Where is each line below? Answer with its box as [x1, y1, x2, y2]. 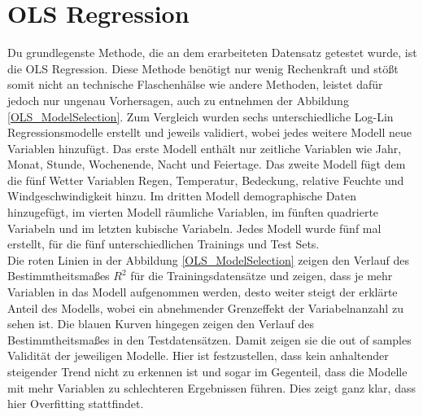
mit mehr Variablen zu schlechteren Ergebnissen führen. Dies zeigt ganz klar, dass [7, 379, 416, 396]
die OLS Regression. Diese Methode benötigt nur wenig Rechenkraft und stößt [7, 59, 399, 77]
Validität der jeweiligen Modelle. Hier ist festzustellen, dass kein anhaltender [7, 347, 389, 364]
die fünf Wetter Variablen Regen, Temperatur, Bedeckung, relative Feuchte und [7, 171, 404, 188]
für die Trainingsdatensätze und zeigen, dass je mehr [130, 267, 393, 284]
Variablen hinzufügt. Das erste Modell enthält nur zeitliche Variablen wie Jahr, [7, 139, 402, 156]
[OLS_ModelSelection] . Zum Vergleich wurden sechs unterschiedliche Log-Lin [7, 108, 394, 125]
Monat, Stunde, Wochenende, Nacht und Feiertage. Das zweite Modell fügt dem [7, 156, 406, 173]
